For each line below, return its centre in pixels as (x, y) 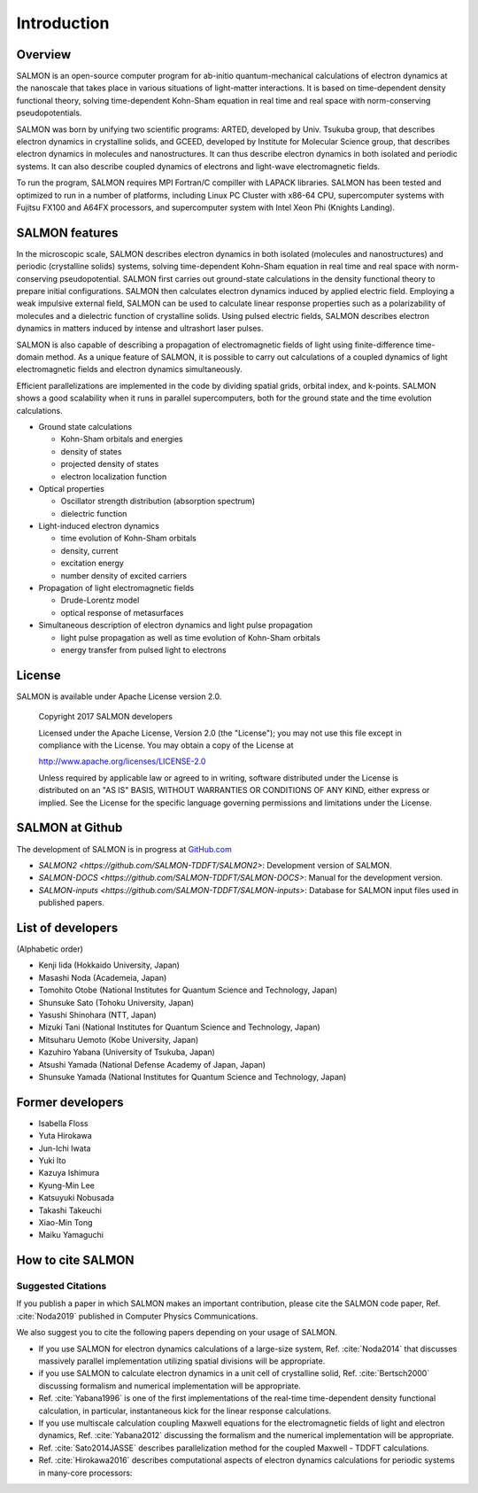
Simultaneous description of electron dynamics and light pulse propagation (176, 626)
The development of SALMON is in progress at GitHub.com (124, 849)
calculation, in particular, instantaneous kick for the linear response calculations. (185, 1411)
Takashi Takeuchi (70, 1210)
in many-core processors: (85, 1473)
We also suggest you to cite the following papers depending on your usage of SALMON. (177, 1333)
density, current (89, 550)
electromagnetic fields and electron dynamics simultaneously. (129, 369)
